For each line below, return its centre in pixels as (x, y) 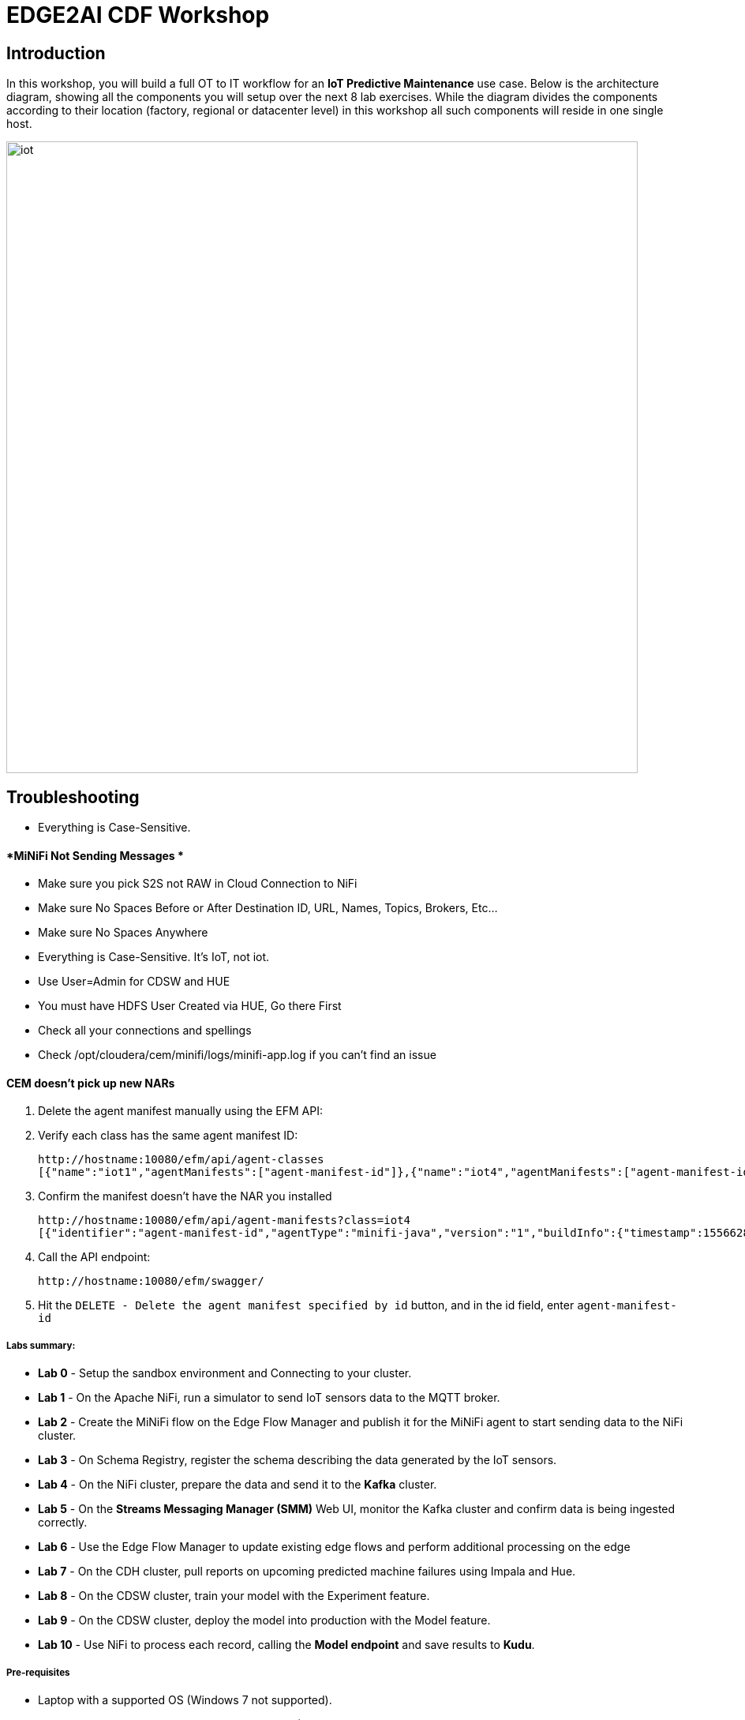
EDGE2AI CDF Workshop (138, 15)
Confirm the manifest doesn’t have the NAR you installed (185, 1196)
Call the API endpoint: (94, 1257)
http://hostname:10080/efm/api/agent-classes (181, 1160)
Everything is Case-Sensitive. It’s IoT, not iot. (154, 957)
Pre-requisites (38, 1672)
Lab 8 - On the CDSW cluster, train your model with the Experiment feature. (234, 1596)
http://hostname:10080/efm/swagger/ (151, 1281)
